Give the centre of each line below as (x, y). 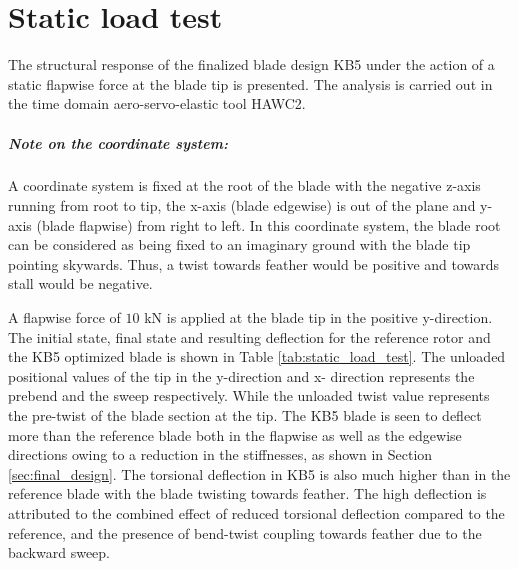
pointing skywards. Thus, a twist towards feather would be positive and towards (254, 263)
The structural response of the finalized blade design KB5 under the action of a (251, 64)
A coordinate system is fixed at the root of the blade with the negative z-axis (244, 185)
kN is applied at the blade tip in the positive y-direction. (318, 317)
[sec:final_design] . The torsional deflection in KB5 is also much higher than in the (259, 473)
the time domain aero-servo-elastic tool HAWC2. (157, 103)
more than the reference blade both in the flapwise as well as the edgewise (235, 434)
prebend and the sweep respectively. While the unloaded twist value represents (249, 395)
